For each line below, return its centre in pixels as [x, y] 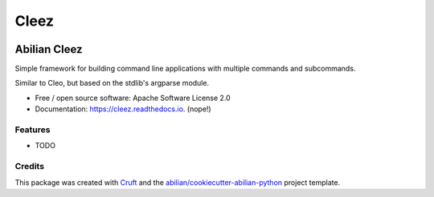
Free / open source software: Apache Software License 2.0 [133, 98]
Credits [29, 167]
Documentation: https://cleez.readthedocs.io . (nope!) [123, 109]
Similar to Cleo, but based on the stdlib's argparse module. [112, 83]
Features [33, 130]
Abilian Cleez [49, 49]
